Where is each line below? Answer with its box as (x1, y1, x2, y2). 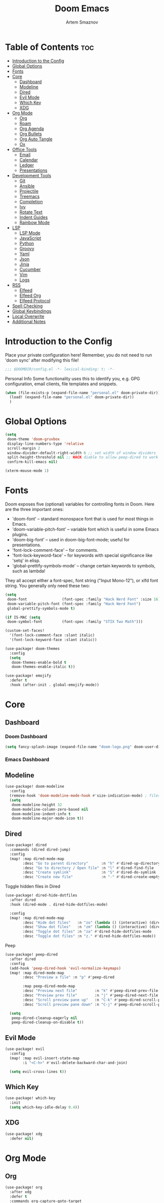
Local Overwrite (12, 313, 45, 319)
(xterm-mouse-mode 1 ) (5, 468, 49, 474)
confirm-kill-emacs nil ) (7, 459, 58, 464)
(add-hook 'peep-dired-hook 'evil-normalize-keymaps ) (9, 965, 121, 971)
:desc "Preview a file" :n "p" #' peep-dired (22, 975, 115, 980)
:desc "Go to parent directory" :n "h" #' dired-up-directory (22, 861, 161, 866)
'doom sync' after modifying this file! (5, 357, 79, 363)
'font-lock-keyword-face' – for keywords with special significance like (12, 553, 153, 558)
